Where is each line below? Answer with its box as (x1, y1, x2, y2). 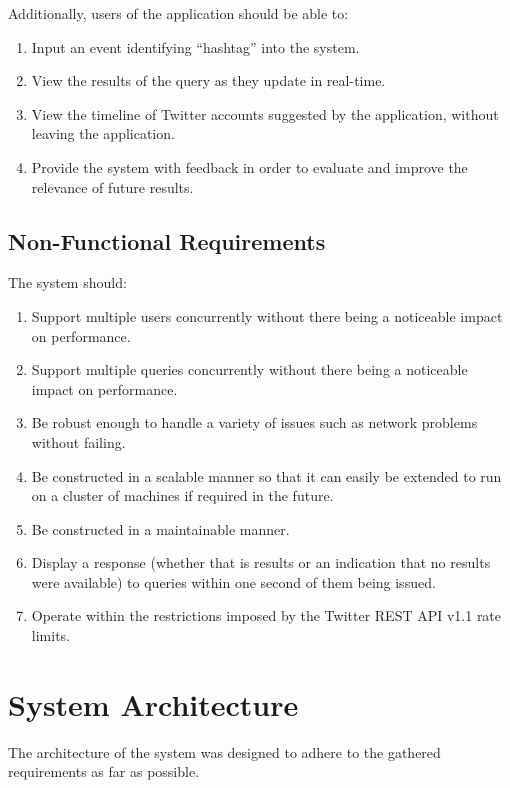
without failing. (31, 431, 126, 452)
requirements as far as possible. (8, 761, 200, 782)
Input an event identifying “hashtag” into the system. (31, 36, 360, 57)
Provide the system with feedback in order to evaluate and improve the (31, 156, 468, 177)
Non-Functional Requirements (8, 225, 326, 256)
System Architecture (8, 683, 299, 724)
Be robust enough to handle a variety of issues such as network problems (31, 412, 478, 433)
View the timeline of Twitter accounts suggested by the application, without (31, 103, 499, 124)
